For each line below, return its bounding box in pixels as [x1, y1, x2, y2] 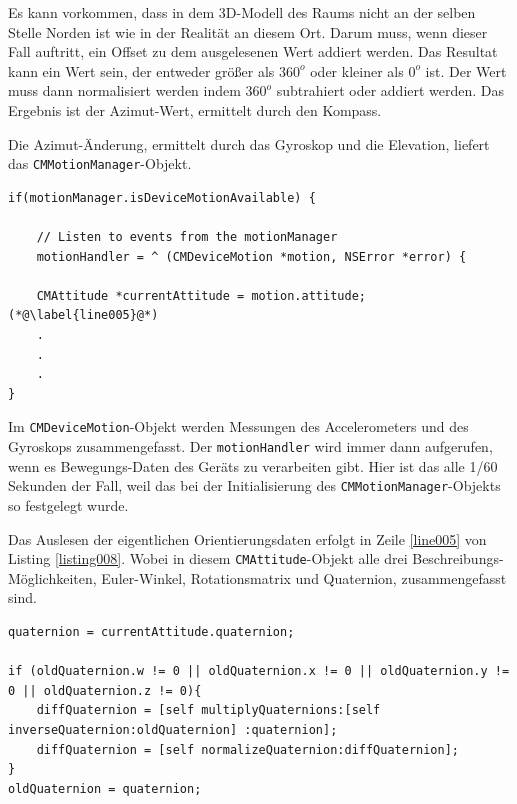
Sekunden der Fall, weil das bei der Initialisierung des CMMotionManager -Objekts [8, 475, 501, 496]
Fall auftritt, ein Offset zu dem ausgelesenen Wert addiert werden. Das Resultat [8, 41, 498, 62]
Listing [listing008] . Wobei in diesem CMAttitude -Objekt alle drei [8, 548, 408, 569]
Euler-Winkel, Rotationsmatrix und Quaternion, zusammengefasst [101, 567, 507, 588]
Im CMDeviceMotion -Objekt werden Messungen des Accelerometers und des [8, 416, 469, 437]
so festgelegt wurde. [8, 494, 129, 515]
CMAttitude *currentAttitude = [36, 288, 245, 303]
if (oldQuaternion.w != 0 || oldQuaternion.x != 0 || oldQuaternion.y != [8, 664, 510, 679]
